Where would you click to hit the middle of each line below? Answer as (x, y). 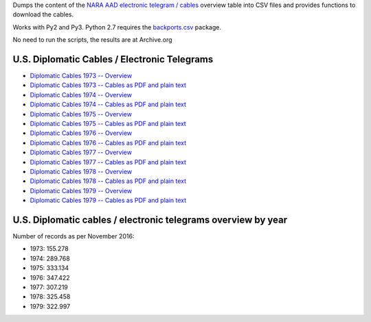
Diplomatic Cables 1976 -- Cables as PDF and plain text (108, 143)
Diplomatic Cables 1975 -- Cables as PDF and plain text (108, 124)
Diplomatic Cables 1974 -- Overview (81, 95)
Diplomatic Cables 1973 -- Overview (81, 76)
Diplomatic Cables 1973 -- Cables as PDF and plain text (108, 85)
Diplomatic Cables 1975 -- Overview (81, 114)
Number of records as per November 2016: (74, 236)
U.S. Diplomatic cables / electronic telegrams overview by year (150, 220)
